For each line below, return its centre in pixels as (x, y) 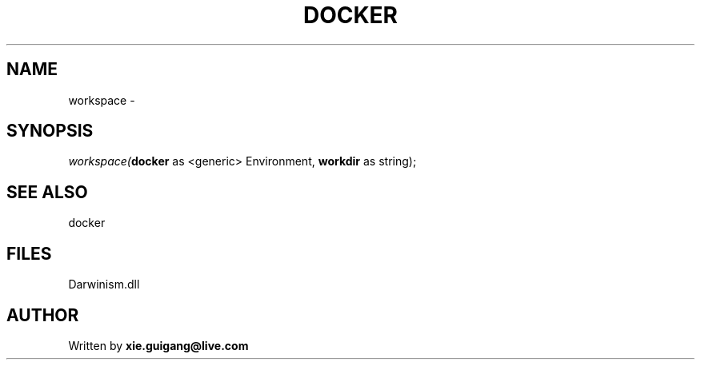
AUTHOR (43, 315)
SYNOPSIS (50, 131)
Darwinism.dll (104, 284)
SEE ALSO (47, 192)
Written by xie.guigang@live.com (158, 345)
